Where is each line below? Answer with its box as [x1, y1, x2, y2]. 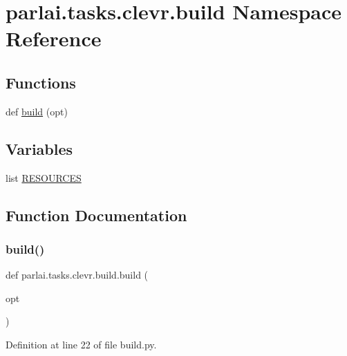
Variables [6, 138, 73, 159]
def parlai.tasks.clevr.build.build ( [6, 268, 149, 282]
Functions [6, 71, 76, 93]
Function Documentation [6, 204, 187, 225]
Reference [6, 24, 102, 53]
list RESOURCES [6, 170, 82, 185]
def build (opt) [6, 104, 68, 118]
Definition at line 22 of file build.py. [6, 337, 157, 351]
